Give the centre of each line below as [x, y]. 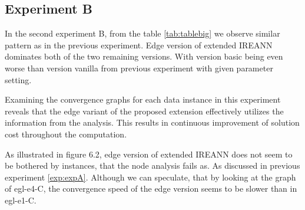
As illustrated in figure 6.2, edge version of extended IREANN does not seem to [149, 154]
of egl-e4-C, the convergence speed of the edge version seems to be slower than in [151, 188]
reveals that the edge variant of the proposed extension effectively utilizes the [144, 111]
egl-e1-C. [21, 200]
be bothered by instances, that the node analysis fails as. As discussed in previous [152, 165]
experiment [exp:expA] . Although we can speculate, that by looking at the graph [150, 177]
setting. [18, 79]
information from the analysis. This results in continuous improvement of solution [152, 122]
